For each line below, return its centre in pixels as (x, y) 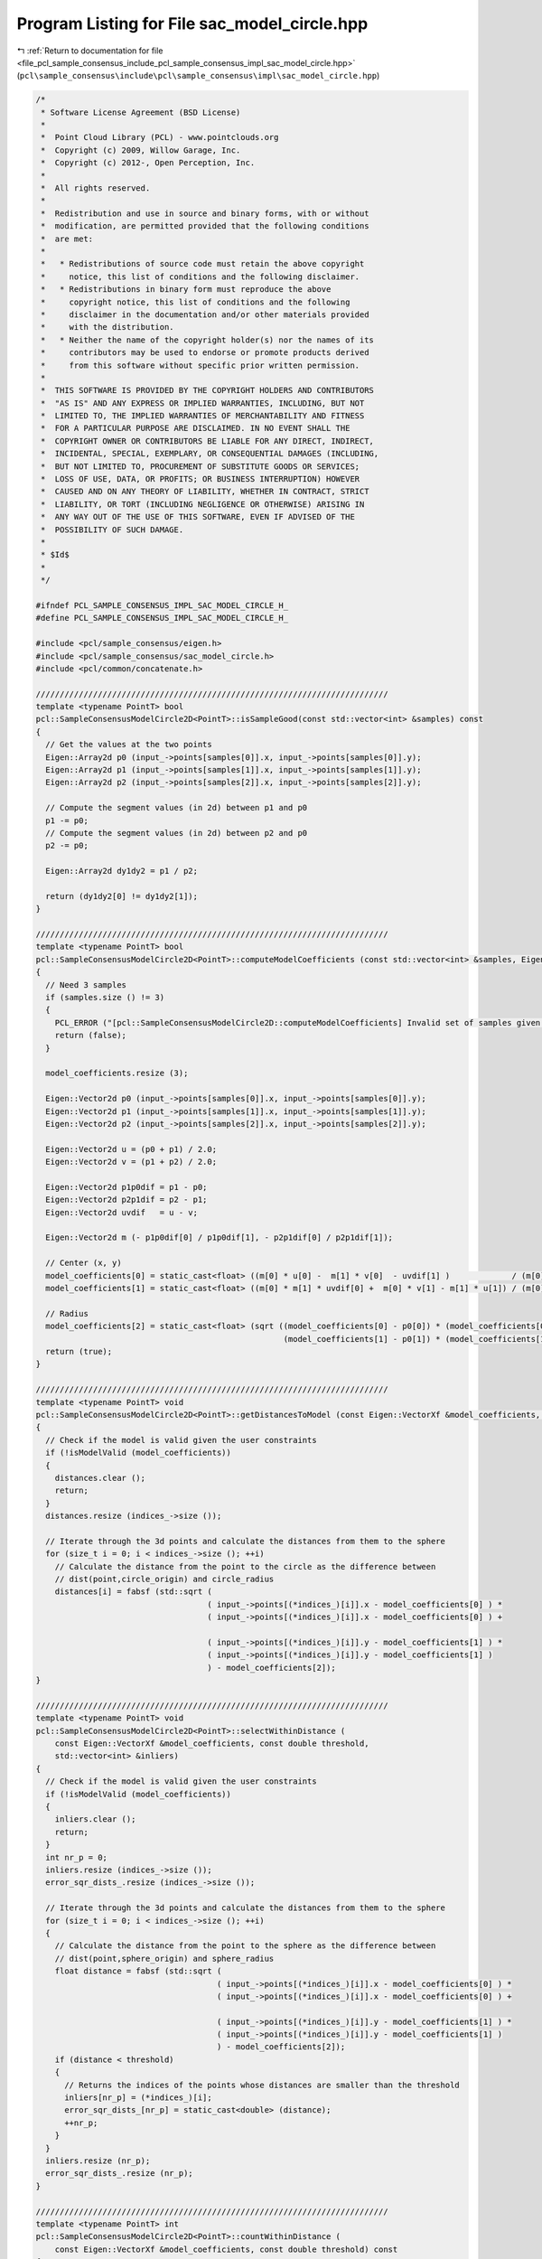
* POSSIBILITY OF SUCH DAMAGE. (112, 530)
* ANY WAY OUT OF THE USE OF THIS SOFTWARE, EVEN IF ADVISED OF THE (198, 517)
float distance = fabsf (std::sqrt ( (138, 1971)
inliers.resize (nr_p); (98, 2161)
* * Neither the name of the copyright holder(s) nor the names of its (208, 340)
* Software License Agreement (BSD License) (141, 112)
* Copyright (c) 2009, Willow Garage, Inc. (141, 150)
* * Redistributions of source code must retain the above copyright (203, 264)
